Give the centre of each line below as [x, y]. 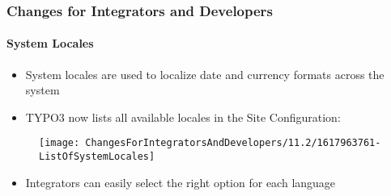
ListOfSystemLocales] [97, 157]
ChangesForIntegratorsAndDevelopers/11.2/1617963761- [233, 143]
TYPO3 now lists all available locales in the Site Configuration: [183, 117]
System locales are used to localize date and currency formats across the [205, 74]
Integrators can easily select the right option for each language [181, 182]
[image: [59, 143]
